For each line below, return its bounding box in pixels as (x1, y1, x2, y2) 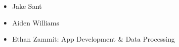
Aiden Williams (12, 17, 59, 27)
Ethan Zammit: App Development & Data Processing (12, 34, 175, 44)
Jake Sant (12, 1, 42, 11)
